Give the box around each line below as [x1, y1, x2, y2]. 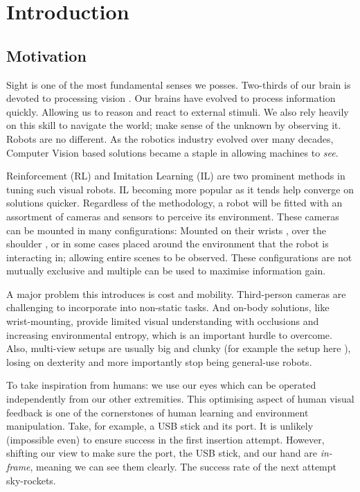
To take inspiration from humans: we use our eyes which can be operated [6, 378, 316, 392]
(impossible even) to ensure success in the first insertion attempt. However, [6, 432, 325, 446]
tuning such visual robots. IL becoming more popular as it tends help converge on [6, 182, 354, 196]
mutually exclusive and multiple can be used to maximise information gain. [6, 263, 326, 278]
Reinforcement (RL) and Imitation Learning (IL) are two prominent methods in [6, 168, 345, 183]
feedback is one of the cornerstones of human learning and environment [6, 405, 309, 419]
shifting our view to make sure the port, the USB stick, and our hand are [6, 446, 318, 460]
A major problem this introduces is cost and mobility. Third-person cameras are [6, 286, 346, 301]
